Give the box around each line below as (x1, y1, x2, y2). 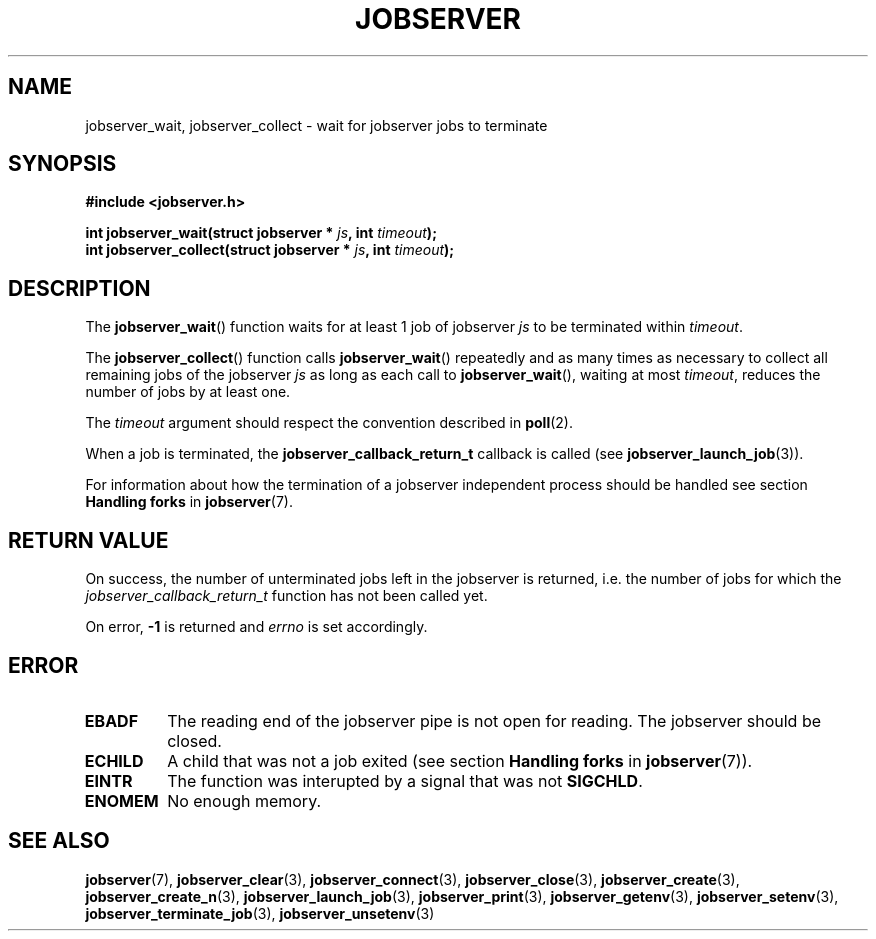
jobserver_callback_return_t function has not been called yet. (85, 587, 488, 605)
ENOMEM (84, 790, 159, 811)
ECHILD (84, 750, 144, 771)
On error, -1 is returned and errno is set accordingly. (85, 618, 428, 636)
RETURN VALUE (8, 527, 169, 553)
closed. (167, 730, 222, 751)
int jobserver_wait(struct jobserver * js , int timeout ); (85, 224, 437, 242)
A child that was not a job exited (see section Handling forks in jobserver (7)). (167, 750, 753, 771)
